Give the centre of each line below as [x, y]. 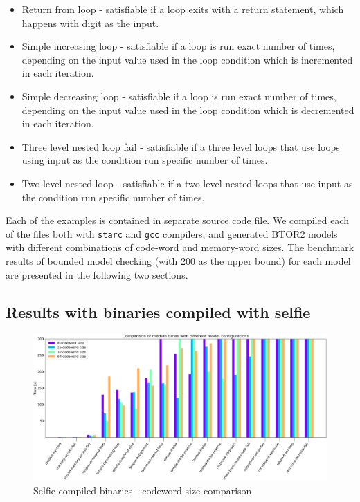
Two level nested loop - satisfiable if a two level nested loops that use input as [187, 183]
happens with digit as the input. [90, 22]
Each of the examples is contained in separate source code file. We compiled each [177, 220]
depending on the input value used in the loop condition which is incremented [187, 59]
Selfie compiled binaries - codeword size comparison [143, 490]
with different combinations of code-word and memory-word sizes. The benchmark [180, 247]
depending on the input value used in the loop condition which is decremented [188, 110]
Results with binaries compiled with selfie [158, 312]
